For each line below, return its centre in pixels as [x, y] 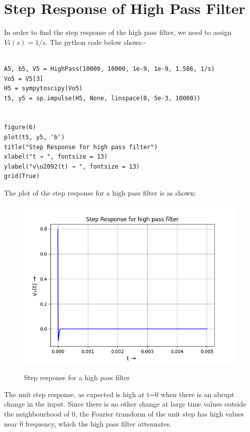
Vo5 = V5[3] [24, 79]
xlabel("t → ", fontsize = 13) [56, 157]
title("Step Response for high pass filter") [81, 147]
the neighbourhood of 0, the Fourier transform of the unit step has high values [124, 414]
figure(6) [20, 127]
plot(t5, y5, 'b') [34, 137]
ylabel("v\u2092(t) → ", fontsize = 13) [72, 166]
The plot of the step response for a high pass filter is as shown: [100, 193]
